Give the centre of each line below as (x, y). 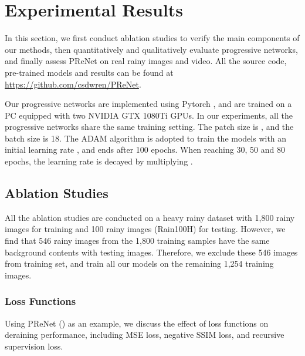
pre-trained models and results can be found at (89, 72)
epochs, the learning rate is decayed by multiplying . (99, 161)
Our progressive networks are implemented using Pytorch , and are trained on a (148, 104)
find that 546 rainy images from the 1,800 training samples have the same (137, 241)
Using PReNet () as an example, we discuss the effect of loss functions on (137, 323)
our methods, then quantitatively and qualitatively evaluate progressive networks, (151, 49)
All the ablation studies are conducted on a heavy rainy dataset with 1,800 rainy (150, 217)
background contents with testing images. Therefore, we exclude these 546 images (151, 252)
